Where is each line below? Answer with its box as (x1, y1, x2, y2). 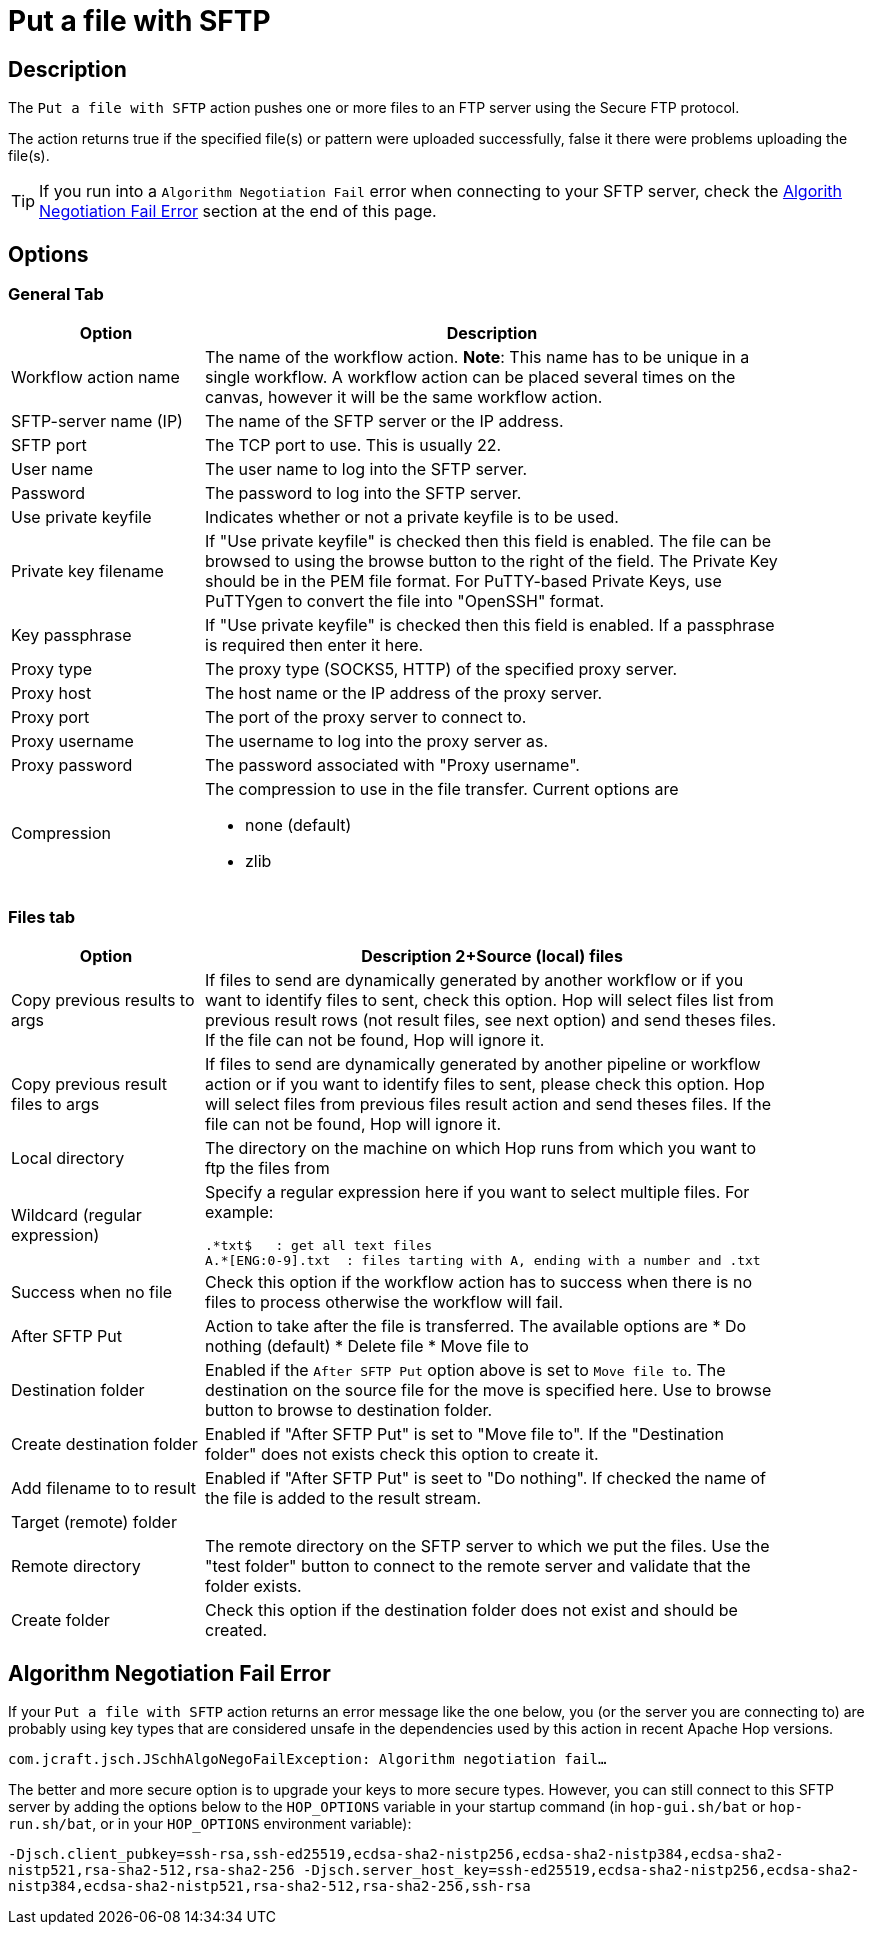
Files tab (8, 906, 76, 927)
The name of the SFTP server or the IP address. (205, 411, 564, 432)
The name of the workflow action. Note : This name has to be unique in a (205, 347, 750, 368)
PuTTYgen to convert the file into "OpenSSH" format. (205, 591, 605, 612)
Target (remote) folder (11, 1512, 177, 1533)
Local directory (11, 1148, 125, 1169)
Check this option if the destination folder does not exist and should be (205, 1600, 738, 1621)
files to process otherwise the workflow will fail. (205, 1292, 564, 1313)
